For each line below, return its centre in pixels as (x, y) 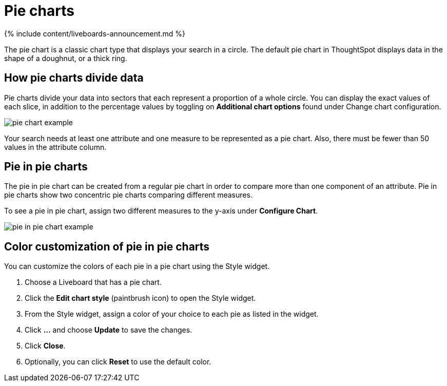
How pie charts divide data (74, 78)
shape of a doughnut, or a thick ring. (66, 58)
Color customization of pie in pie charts (107, 246)
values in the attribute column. (55, 147)
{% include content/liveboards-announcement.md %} (95, 33)
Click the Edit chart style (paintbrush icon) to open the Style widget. (140, 298)
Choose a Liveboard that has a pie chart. (93, 282)
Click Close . (45, 346)
